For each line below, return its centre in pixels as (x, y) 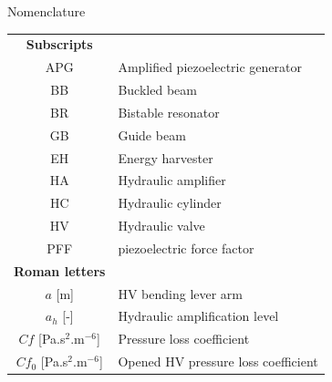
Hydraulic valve (161, 226)
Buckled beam (157, 90)
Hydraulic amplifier (172, 180)
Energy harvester (166, 157)
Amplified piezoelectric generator (210, 67)
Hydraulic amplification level (198, 316)
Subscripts (59, 44)
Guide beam (152, 134)
